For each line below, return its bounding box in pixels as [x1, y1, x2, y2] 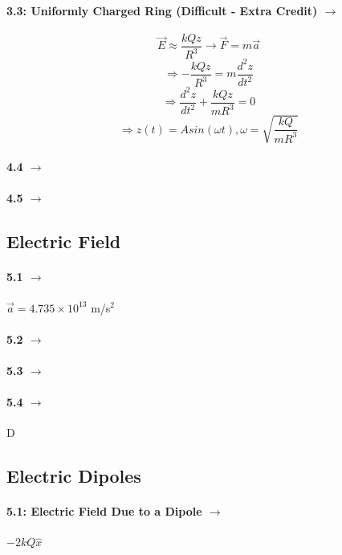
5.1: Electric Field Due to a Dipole [6, 503, 202, 520]
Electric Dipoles [6, 463, 141, 488]
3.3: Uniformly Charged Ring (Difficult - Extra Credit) [6, 2, 318, 18]
